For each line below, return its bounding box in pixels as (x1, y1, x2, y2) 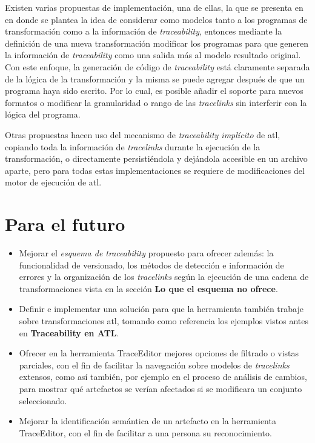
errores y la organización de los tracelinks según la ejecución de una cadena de (19, 270, 309, 283)
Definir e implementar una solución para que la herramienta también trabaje (19, 302, 303, 315)
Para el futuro (5, 212, 125, 236)
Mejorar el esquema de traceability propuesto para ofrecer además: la (19, 247, 274, 259)
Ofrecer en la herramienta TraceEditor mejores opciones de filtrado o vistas (19, 347, 299, 359)
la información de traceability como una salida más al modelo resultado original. (5, 48, 301, 61)
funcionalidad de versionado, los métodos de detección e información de (19, 258, 284, 271)
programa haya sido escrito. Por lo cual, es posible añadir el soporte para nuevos (5, 84, 303, 97)
